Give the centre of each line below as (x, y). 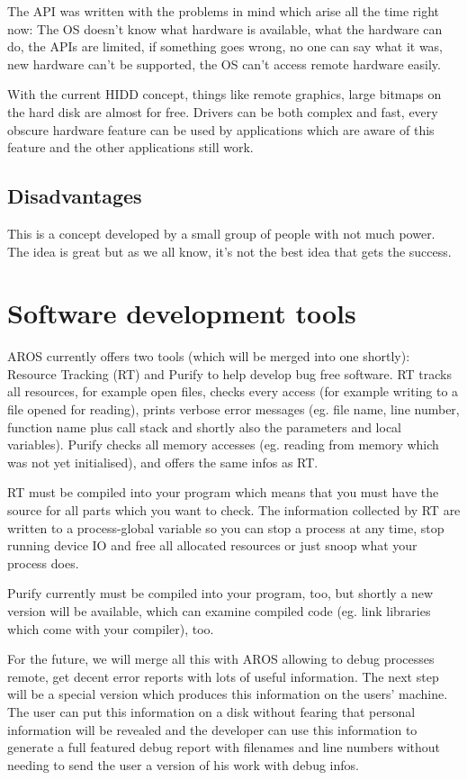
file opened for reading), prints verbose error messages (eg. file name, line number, (233, 409)
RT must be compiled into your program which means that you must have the (223, 492)
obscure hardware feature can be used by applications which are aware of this (221, 129)
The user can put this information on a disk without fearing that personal (211, 711)
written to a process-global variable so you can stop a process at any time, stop (226, 527)
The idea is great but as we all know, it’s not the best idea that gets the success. (229, 251)
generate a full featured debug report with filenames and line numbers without (224, 747)
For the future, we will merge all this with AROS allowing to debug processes (221, 659)
